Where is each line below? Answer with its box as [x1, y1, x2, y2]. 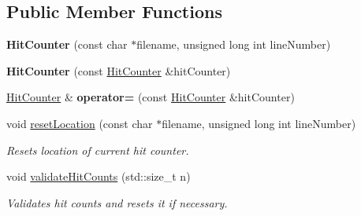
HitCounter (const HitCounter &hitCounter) [6, 62, 231, 79]
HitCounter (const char [6, 36, 128, 53]
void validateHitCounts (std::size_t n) [6, 168, 191, 185]
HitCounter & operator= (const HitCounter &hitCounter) [6, 89, 295, 105]
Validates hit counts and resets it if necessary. [6, 194, 228, 211]
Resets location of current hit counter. [6, 141, 189, 158]
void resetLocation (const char [6, 115, 153, 131]
